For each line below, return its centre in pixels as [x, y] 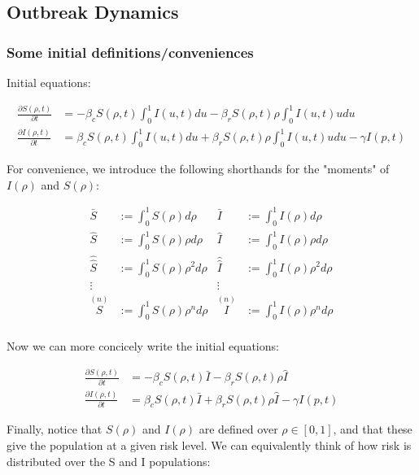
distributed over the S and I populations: [109, 461]
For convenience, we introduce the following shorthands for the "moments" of [198, 169]
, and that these [373, 429]
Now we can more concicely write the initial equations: [143, 346]
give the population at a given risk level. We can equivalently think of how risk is [209, 445]
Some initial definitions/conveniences [130, 52]
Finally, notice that [55, 429]
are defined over [238, 429]
